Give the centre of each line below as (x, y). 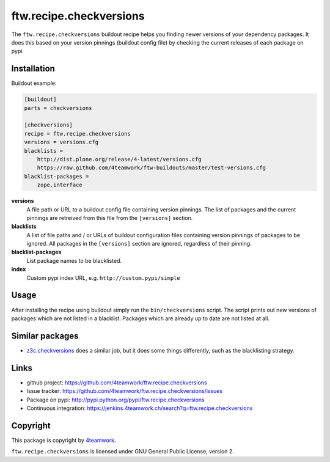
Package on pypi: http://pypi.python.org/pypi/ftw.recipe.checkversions (116, 400)
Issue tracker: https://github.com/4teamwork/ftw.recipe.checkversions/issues (125, 391)
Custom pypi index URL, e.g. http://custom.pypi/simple (103, 277)
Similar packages (45, 336)
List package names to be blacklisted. (74, 260)
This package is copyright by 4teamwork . (64, 440)
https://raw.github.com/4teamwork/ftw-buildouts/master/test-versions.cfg (151, 168)
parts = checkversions (58, 108)
